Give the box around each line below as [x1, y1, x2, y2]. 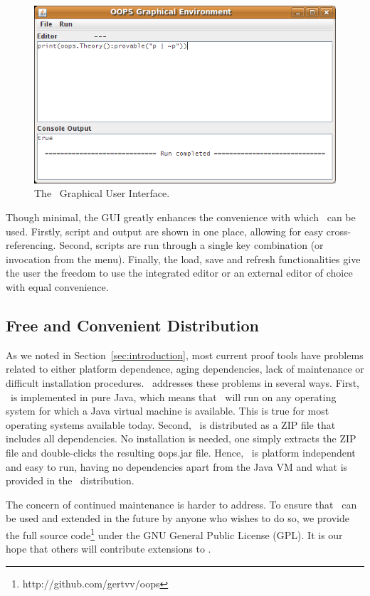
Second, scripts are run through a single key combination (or [59, 238, 324, 252]
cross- [326, 223, 351, 238]
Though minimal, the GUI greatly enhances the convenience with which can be [6, 209, 356, 224]
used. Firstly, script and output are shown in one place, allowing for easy [6, 223, 324, 238]
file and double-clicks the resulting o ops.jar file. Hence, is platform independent [6, 445, 356, 459]
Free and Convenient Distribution [6, 314, 259, 336]
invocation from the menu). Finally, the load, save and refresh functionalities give [6, 251, 361, 266]
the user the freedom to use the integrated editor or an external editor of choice [6, 265, 353, 280]
